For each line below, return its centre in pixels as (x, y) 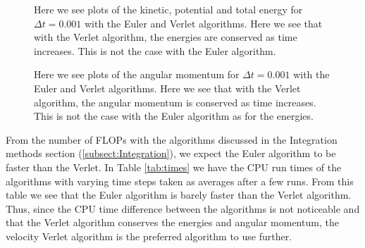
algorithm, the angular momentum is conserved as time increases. (175, 102)
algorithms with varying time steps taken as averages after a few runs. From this (180, 181)
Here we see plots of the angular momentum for (137, 74)
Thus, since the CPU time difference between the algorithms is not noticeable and (183, 208)
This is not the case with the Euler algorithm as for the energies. (174, 116)
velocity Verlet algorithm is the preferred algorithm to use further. (149, 236)
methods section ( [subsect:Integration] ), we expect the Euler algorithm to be (171, 153)
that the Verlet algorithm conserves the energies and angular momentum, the (172, 222)
